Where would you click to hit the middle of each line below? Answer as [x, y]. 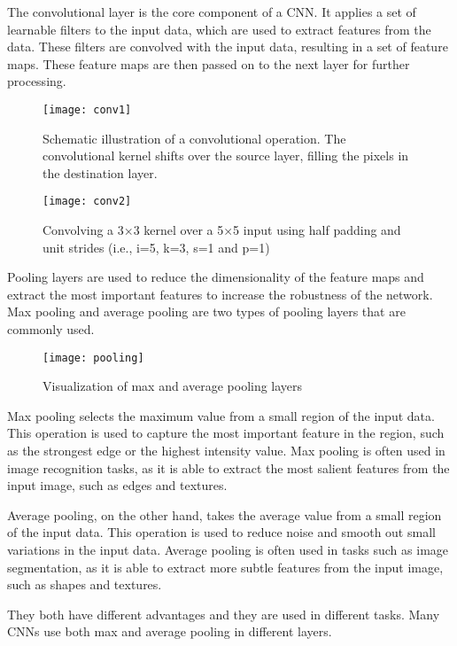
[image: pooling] [93, 358]
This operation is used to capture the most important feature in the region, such [226, 433]
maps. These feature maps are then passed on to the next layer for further [209, 63]
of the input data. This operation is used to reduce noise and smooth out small [221, 532]
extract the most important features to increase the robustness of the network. [220, 294]
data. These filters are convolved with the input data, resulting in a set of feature [228, 47]
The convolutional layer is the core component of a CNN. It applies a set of [212, 12]
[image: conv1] [87, 109]
